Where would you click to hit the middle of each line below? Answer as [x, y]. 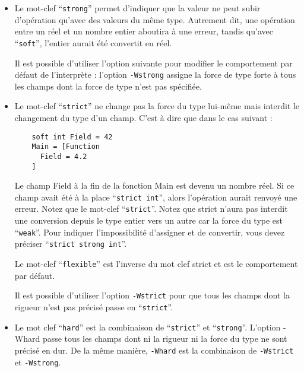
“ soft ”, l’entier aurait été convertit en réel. [93, 42]
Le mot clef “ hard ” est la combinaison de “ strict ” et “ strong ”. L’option [148, 327]
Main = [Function [66, 147]
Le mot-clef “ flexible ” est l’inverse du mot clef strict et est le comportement [156, 264]
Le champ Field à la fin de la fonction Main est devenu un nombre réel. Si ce [154, 185]
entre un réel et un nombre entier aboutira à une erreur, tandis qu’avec [144, 31]
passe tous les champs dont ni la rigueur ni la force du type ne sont [165, 338]
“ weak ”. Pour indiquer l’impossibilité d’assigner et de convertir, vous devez [150, 232]
